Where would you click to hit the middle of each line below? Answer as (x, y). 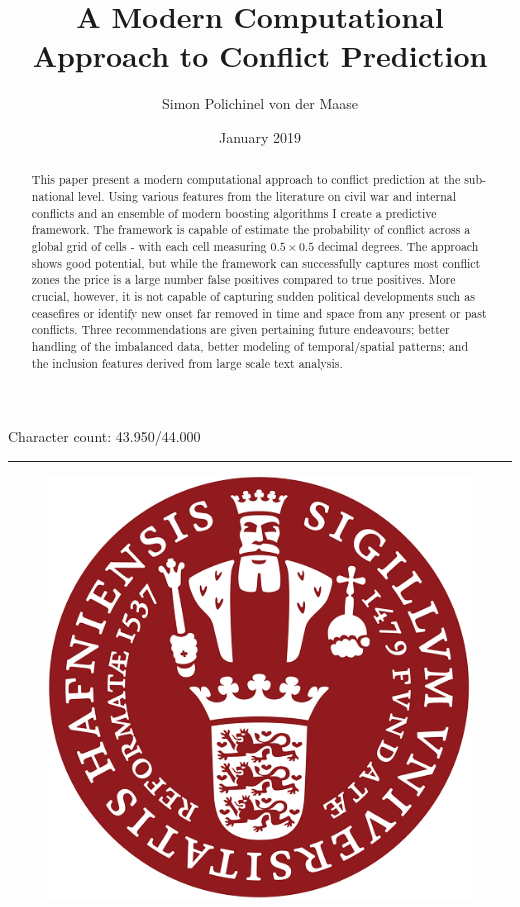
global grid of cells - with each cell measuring (149, 245)
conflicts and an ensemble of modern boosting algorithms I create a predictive (234, 212)
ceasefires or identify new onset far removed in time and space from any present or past (259, 312)
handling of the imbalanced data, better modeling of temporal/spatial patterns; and (250, 345)
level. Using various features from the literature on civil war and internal (267, 195)
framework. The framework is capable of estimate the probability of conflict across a (251, 229)
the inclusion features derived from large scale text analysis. (187, 362)
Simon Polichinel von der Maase (260, 103)
